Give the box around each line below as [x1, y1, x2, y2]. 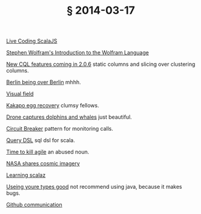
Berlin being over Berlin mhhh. [6, 79, 81, 86]
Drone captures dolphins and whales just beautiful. [6, 113, 132, 120]
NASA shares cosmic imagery [6, 160, 80, 167]
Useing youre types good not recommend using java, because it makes [6, 183, 182, 191]
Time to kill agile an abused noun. [6, 148, 89, 156]
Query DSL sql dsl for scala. [6, 137, 76, 144]
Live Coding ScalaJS [6, 37, 58, 45]
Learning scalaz [6, 171, 46, 179]
